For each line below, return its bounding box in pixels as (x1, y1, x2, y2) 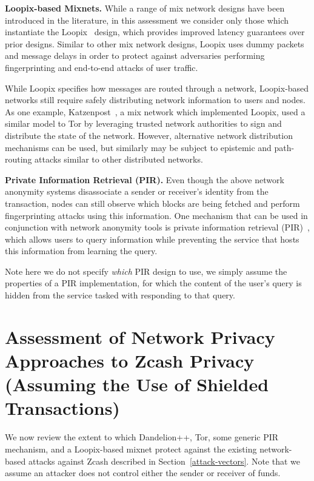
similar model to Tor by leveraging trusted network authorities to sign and (5, 117, 282, 130)
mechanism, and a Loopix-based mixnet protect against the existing (5, 442, 257, 455)
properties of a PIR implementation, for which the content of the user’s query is (5, 277, 302, 289)
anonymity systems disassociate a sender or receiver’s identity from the (5, 185, 269, 198)
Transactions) (5, 395, 120, 420)
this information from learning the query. (5, 244, 158, 257)
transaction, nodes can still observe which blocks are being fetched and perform (5, 197, 300, 209)
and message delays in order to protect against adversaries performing (5, 49, 265, 62)
